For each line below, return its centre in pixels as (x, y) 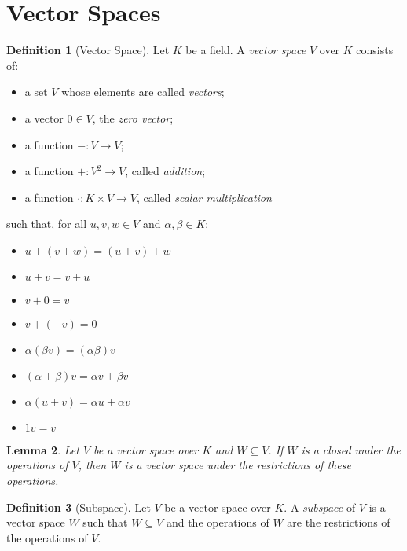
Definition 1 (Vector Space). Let (88, 50)
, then (92, 465)
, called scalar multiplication (204, 197)
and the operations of (218, 522)
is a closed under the (351, 449)
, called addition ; (165, 171)
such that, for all (47, 224)
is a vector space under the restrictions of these (238, 465)
